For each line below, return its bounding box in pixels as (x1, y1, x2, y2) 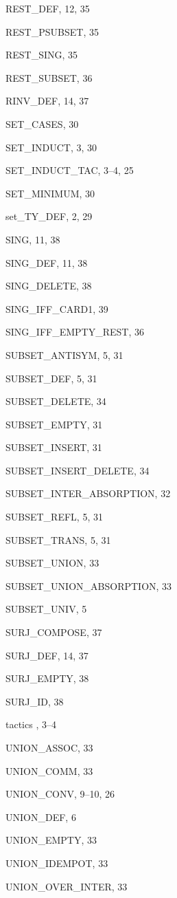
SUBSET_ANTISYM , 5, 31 (5, 347, 123, 362)
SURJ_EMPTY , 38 (5, 671, 89, 686)
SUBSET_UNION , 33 (5, 556, 99, 570)
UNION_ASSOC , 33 (5, 741, 93, 754)
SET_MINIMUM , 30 (5, 186, 95, 200)
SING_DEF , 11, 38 (5, 255, 88, 270)
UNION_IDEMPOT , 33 (5, 855, 108, 870)
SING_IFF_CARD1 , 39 (5, 301, 108, 316)
